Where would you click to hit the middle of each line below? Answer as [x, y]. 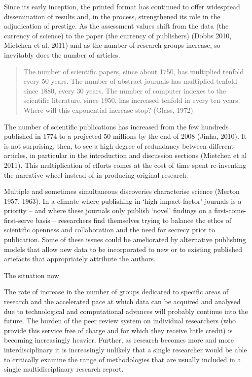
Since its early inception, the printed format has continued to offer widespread [122, 6]
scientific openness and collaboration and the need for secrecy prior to [109, 230]
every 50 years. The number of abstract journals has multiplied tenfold [130, 81]
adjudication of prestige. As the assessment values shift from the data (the [116, 26]
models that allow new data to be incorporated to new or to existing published [123, 249]
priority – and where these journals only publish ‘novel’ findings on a [108, 210]
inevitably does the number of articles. [62, 54]
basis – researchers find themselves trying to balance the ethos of [133, 220]
